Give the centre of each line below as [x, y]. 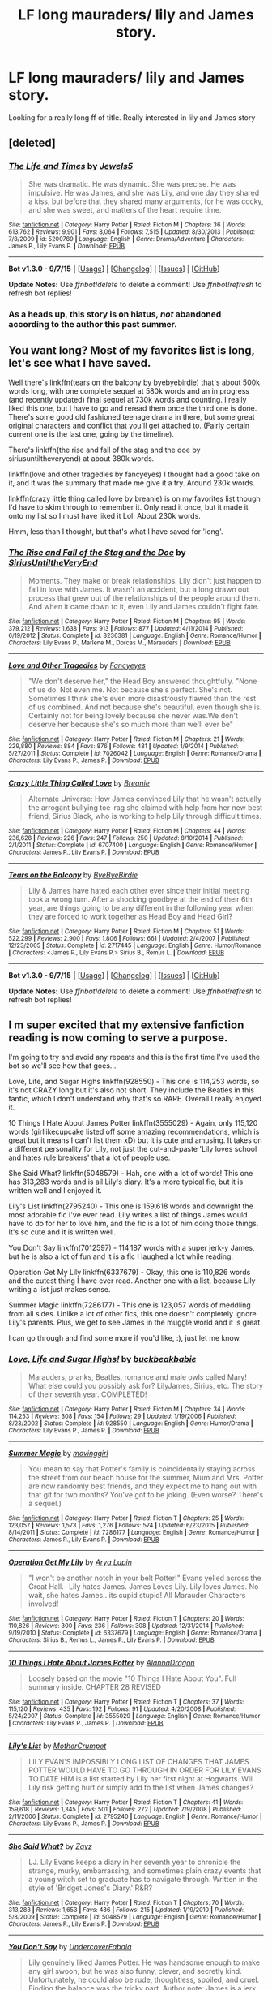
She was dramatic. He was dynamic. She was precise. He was [132, 183]
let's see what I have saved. [80, 363]
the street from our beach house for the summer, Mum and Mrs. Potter [146, 1477]
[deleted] [32, 143]
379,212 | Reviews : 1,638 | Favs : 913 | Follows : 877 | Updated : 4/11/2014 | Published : [126, 628]
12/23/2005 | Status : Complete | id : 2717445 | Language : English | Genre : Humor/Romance [135, 945]
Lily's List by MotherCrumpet [57, 1746]
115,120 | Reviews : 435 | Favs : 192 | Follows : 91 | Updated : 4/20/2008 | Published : [122, 1709]
